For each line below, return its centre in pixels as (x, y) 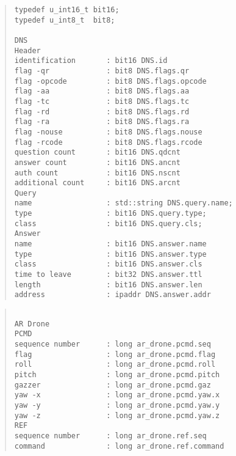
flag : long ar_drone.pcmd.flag (115, 354)
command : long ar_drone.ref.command (119, 446)
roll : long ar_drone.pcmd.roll (115, 365)
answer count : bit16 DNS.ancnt (97, 162)
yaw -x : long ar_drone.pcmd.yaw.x (117, 395)
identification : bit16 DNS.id (91, 61)
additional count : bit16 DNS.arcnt (97, 183)
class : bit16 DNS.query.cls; (108, 223)
